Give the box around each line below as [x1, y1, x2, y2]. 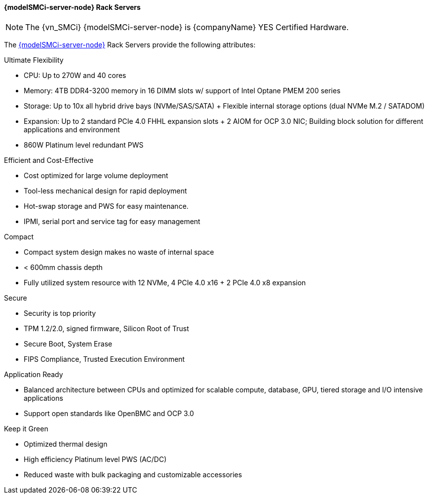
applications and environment [24, 125, 120, 134]
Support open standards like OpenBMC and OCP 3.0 [24, 409, 194, 418]
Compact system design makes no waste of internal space [24, 247, 214, 256]
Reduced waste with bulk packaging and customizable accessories [24, 470, 242, 479]
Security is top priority [24, 308, 96, 317]
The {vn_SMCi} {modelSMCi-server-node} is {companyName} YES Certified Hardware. [25, 22, 349, 32]
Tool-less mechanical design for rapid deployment [24, 186, 187, 195]
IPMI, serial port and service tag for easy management [24, 217, 200, 226]
